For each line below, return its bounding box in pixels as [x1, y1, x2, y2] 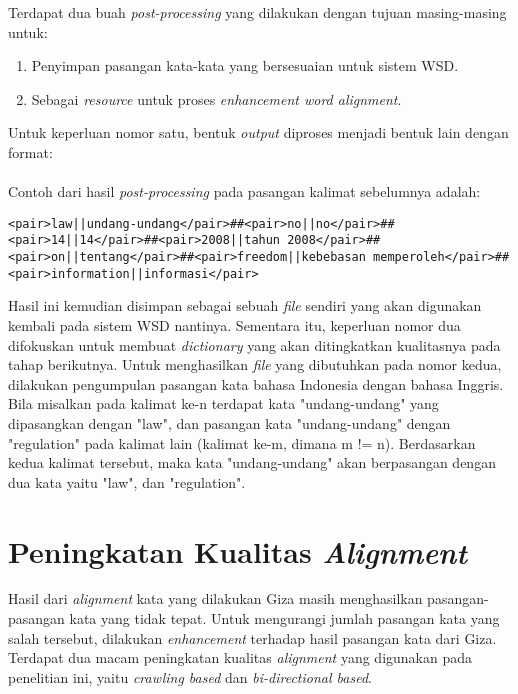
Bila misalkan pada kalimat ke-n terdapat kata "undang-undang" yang [8, 393, 439, 414]
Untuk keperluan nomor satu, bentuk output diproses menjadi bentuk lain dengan [8, 122, 509, 143]
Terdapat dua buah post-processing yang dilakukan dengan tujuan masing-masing [8, 2, 507, 22]
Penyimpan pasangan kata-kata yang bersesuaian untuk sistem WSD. [31, 55, 459, 76]
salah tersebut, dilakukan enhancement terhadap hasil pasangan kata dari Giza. [8, 627, 497, 648]
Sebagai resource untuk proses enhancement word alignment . [31, 88, 402, 109]
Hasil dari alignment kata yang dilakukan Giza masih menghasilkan [8, 588, 423, 609]
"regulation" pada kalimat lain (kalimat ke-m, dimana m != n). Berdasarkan [8, 432, 476, 453]
